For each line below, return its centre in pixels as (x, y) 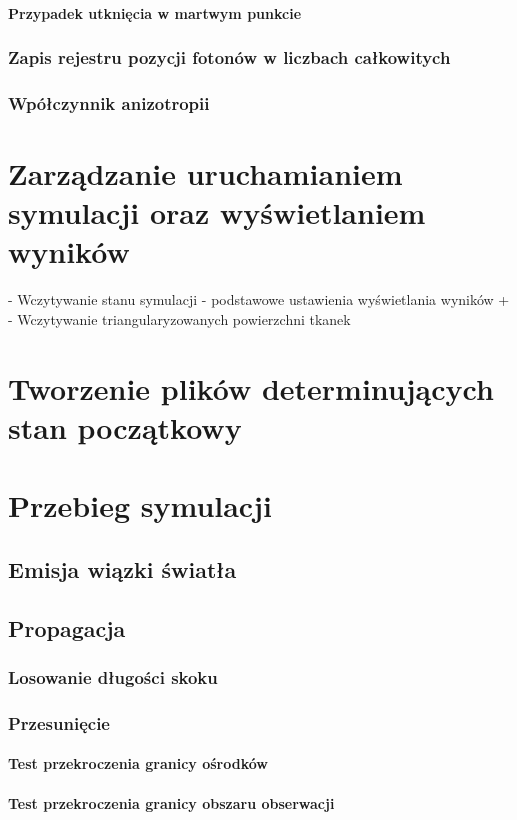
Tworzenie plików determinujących (251, 387)
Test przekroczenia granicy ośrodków (138, 763)
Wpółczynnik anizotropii (109, 102)
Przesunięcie (59, 722)
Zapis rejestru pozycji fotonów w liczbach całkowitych (229, 57)
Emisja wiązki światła (122, 568)
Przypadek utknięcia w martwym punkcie (155, 12)
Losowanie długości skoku (113, 676)
